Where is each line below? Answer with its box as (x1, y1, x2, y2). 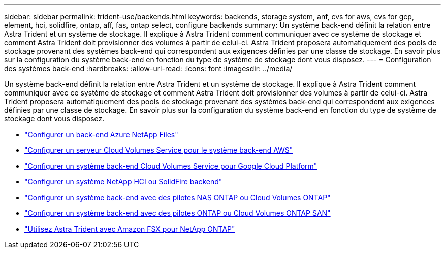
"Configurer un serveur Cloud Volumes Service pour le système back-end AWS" (24, 146, 293, 154)
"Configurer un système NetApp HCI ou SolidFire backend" (24, 177, 222, 186)
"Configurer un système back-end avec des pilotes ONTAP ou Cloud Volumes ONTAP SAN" (24, 209, 331, 217)
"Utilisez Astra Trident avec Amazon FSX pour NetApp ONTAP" (24, 225, 235, 233)
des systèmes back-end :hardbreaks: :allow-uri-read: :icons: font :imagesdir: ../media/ (4, 64, 293, 73)
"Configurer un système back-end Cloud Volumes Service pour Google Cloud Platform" (24, 162, 317, 170)
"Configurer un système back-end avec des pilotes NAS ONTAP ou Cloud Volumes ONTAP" (24, 193, 331, 202)
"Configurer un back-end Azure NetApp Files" (24, 130, 178, 139)
